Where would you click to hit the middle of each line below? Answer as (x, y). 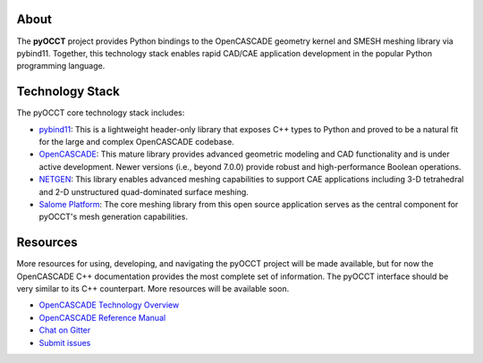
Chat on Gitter (65, 330)
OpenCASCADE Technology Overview (109, 305)
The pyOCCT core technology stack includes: (101, 113)
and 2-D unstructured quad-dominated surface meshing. (144, 191)
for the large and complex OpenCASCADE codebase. (136, 141)
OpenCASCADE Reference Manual (102, 317)
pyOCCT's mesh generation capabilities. (113, 217)
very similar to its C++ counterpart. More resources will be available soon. (153, 289)
